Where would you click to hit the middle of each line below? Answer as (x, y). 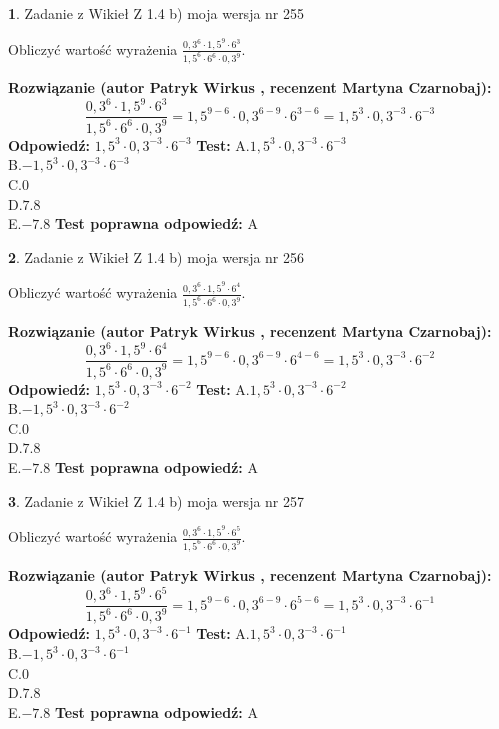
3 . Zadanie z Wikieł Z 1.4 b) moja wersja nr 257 (156, 500)
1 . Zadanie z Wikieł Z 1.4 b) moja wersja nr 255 (156, 13)
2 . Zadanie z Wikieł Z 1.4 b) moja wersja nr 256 (156, 256)
